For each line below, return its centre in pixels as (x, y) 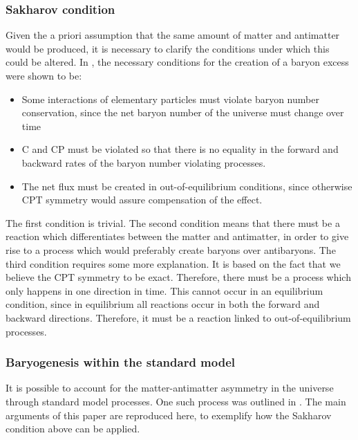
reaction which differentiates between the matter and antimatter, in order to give (177, 236)
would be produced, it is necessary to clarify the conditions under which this (168, 48)
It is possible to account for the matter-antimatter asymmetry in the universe (170, 388)
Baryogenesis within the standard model (121, 362)
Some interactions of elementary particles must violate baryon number (170, 99)
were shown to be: (44, 75)
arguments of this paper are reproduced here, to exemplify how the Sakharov (169, 415)
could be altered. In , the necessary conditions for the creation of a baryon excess (177, 62)
